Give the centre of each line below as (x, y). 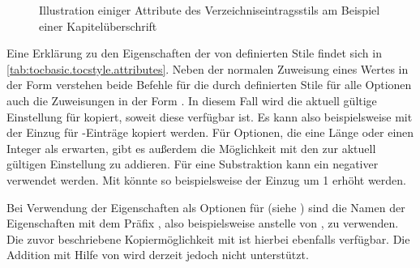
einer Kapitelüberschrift (98, 26)
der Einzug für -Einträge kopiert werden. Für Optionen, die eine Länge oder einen (210, 132)
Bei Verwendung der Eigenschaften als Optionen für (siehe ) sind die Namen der (206, 207)
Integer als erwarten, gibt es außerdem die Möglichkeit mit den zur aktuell (191, 148)
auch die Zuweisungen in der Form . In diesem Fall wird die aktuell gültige (192, 100)
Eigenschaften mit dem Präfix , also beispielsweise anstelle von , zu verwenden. (203, 223)
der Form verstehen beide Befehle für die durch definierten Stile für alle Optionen (209, 85)
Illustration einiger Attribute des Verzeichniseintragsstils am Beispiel (210, 10)
